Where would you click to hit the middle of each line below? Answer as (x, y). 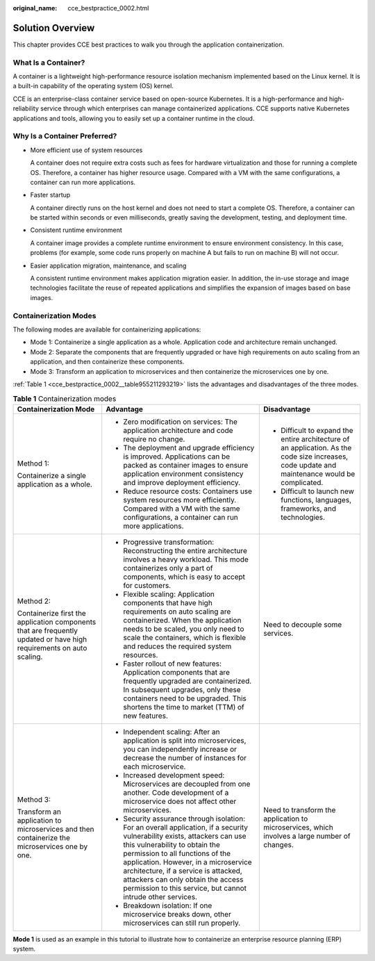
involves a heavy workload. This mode (186, 559)
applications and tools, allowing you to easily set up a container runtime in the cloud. (134, 118)
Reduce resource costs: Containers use (188, 491)
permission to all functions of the (177, 853)
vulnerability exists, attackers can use (185, 836)
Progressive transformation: (169, 542)
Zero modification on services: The (180, 422)
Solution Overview (54, 28)
